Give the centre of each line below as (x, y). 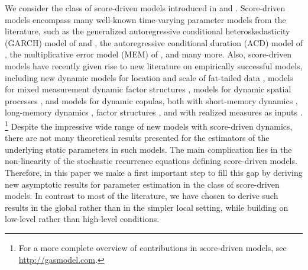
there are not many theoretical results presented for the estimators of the (137, 138)
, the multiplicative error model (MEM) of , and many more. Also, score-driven (148, 54)
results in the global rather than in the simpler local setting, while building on (147, 207)
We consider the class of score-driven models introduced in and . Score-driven (145, 8)
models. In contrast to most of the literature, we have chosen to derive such (142, 196)
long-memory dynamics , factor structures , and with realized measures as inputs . (154, 112)
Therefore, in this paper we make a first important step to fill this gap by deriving (154, 172)
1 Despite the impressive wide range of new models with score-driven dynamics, (149, 125)
